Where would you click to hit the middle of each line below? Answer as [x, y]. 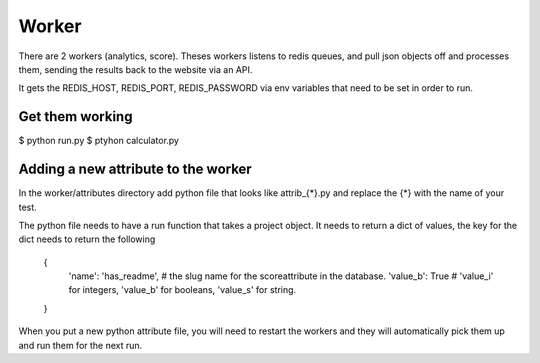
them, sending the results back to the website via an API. [135, 69]
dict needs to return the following [87, 239]
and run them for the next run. [80, 345]
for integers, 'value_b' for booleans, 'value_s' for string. [182, 290]
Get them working [75, 116]
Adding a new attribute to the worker [135, 169]
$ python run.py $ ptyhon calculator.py [99, 141]
